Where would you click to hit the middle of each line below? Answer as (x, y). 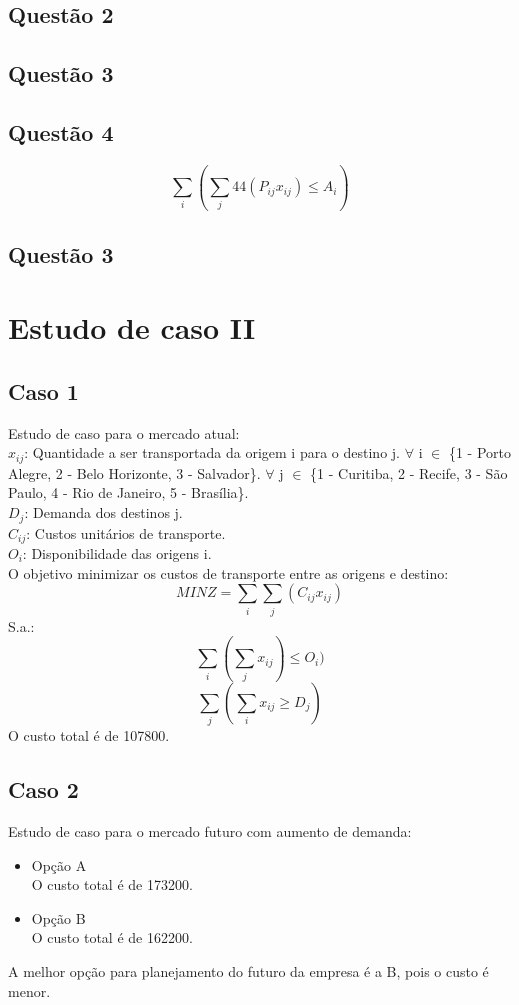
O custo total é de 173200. (112, 884)
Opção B (58, 917)
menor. (29, 990)
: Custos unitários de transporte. (126, 532)
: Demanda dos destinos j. (103, 512)
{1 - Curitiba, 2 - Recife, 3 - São (409, 472)
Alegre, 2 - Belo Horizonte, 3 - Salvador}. (134, 472)
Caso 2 (43, 789)
